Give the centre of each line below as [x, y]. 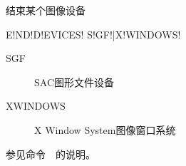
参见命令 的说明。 [51, 154]
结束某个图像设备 [46, 10]
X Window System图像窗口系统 [105, 129]
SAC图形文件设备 [74, 82]
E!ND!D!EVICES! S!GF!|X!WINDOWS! [93, 34]
